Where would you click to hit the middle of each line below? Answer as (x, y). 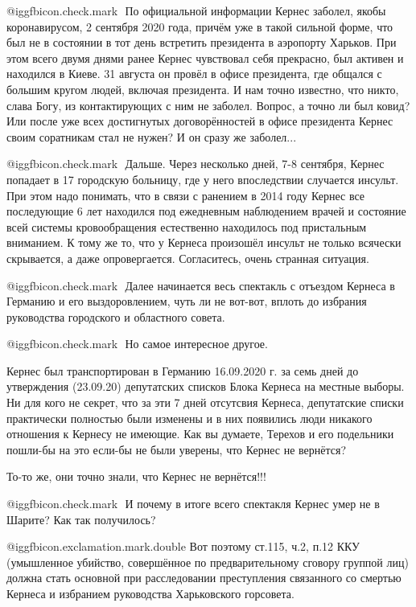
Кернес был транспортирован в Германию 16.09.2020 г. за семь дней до (183, 370)
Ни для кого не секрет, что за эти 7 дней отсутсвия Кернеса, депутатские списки (205, 402)
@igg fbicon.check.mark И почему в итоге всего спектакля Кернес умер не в (193, 504)
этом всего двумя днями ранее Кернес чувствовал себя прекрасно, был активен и (205, 57)
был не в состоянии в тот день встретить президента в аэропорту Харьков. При (202, 42)
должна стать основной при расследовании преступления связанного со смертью (204, 578)
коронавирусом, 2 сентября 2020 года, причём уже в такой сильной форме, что (200, 26)
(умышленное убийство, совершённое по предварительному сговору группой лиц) (208, 562)
